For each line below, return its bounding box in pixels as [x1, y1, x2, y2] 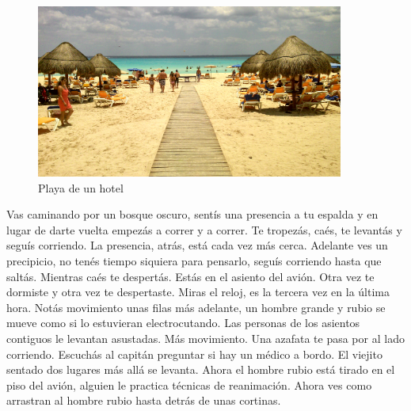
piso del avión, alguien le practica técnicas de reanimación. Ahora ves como [6, 376, 372, 393]
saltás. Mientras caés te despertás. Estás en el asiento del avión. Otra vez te [6, 268, 375, 284]
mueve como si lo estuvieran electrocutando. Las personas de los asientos [6, 314, 360, 331]
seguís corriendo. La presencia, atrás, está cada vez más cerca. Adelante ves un [6, 237, 388, 253]
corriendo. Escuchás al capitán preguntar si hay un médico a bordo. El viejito [6, 345, 382, 362]
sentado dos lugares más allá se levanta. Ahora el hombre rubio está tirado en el [6, 361, 395, 378]
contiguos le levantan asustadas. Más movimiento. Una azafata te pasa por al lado [6, 329, 405, 346]
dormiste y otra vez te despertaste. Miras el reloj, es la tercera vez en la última [6, 284, 390, 300]
